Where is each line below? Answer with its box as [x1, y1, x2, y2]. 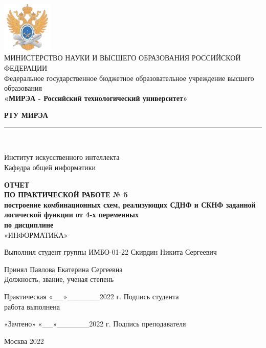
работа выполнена [4, 301, 60, 312]
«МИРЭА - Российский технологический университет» [4, 92, 188, 103]
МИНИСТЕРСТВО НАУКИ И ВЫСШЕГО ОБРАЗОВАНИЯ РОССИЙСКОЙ [4, 52, 241, 63]
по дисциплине [4, 219, 54, 230]
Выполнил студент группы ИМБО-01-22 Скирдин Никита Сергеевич [4, 247, 217, 257]
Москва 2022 [4, 335, 44, 346]
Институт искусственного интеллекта [4, 152, 120, 162]
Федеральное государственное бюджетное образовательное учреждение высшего [4, 72, 254, 83]
